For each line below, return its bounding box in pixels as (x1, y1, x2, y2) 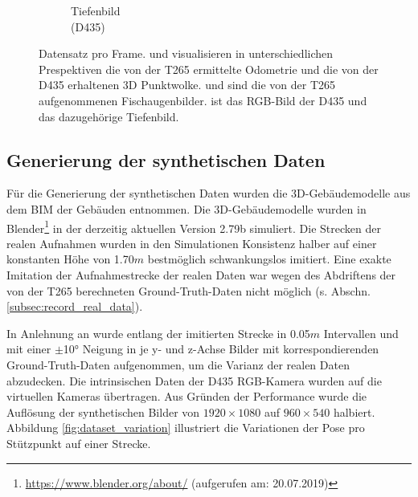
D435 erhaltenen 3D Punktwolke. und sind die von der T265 (39, 76, 336, 93)
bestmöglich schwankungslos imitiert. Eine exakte (147, 251, 391, 267)
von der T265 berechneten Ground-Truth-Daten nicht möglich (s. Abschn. (6, 282, 371, 299)
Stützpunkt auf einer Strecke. (6, 434, 151, 451)
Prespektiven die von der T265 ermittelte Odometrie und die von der (39, 60, 379, 77)
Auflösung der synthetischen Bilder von (6, 403, 200, 420)
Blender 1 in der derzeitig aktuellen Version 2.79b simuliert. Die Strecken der (6, 217, 381, 236)
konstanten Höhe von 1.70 (6, 251, 134, 267)
